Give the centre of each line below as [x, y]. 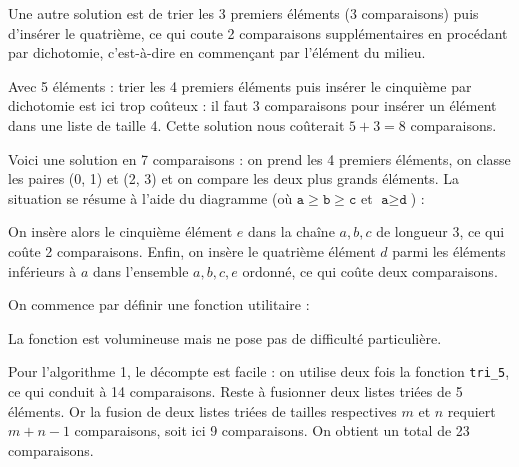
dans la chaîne [291, 231]
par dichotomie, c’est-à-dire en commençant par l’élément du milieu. [217, 52]
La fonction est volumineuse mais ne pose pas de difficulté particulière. [225, 337]
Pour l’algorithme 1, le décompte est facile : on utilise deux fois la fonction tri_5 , [259, 371]
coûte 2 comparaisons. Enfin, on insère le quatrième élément [192, 250]
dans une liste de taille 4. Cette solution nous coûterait [176, 124]
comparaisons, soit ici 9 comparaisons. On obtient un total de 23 [272, 430]
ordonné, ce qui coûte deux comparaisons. [370, 270]
